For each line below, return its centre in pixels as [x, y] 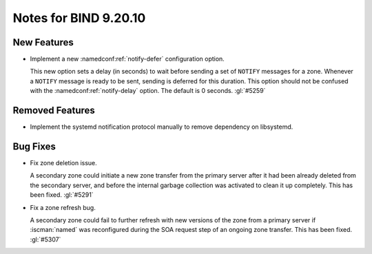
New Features [43, 42]
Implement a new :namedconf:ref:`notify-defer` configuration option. [127, 59]
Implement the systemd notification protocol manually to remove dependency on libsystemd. [162, 127]
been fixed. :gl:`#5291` [62, 195]
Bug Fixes [34, 146]
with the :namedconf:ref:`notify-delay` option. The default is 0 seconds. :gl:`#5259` [148, 91]
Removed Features [54, 110]
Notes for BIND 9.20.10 [79, 18]
